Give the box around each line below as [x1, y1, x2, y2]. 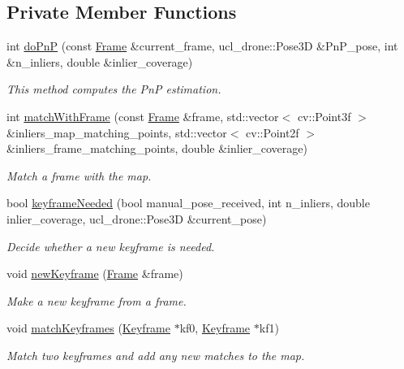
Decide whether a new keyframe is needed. [6, 237, 215, 254]
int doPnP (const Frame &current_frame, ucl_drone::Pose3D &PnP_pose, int [6, 37, 398, 54]
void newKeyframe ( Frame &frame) [6, 265, 183, 282]
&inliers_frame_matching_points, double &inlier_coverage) [6, 140, 307, 157]
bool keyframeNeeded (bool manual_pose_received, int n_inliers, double [6, 194, 370, 211]
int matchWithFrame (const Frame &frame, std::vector [6, 107, 279, 124]
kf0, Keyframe [179, 319, 251, 336]
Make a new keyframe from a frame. [6, 292, 187, 309]
